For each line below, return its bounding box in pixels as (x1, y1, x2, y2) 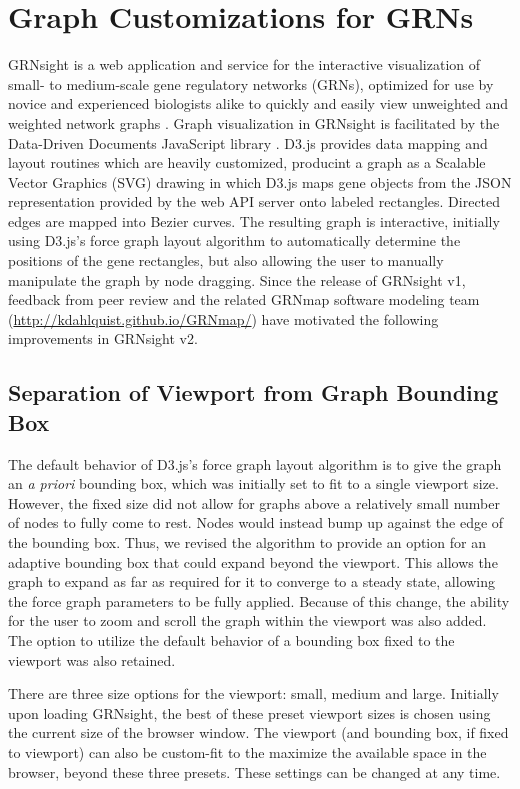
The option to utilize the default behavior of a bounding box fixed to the (8, 629, 455, 650)
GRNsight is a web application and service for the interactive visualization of (8, 54, 481, 75)
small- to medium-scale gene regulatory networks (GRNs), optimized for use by (8, 73, 494, 94)
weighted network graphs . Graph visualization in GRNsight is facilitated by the (8, 112, 500, 133)
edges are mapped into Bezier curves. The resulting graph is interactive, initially (8, 210, 500, 231)
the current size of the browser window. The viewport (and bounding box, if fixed (8, 722, 509, 743)
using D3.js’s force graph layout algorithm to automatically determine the (8, 230, 461, 251)
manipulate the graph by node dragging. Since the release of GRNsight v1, (8, 269, 466, 290)
